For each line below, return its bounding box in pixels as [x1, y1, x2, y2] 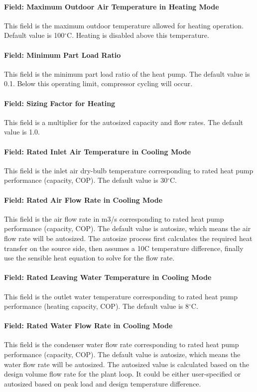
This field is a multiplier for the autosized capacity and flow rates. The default [4, 117, 244, 127]
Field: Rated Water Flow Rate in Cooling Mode [4, 320, 173, 331]
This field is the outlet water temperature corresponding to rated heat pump [4, 291, 238, 301]
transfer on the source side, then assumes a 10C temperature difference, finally [4, 243, 244, 253]
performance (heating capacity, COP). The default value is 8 [4, 301, 189, 311]
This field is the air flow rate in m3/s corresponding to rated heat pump [4, 213, 224, 224]
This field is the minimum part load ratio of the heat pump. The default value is [4, 68, 250, 79]
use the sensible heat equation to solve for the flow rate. [4, 253, 175, 263]
